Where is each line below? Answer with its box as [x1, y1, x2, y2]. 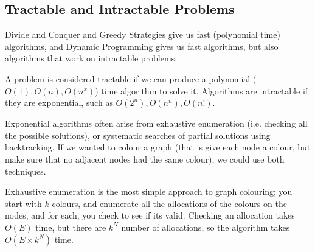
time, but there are [35, 220, 106, 233]
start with [5, 197, 42, 209]
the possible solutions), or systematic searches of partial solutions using [5, 128, 271, 141]
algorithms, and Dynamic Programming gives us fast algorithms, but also [5, 40, 279, 52]
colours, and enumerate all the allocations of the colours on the [52, 197, 287, 209]
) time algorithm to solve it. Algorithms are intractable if [95, 84, 308, 97]
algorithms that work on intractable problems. [5, 52, 178, 65]
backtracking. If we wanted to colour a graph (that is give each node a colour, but [5, 141, 311, 153]
